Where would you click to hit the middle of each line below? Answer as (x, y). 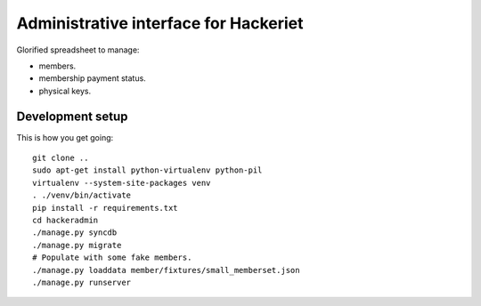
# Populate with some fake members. (112, 258)
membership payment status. (92, 78)
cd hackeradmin (65, 220)
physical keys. (65, 91)
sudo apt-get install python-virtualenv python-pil (147, 170)
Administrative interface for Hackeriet (160, 23)
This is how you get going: (65, 137)
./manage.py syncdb (75, 233)
